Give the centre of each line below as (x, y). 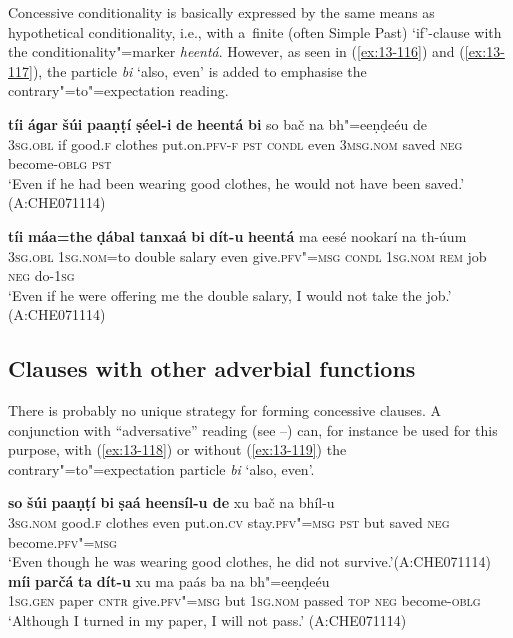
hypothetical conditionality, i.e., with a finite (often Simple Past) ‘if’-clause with (255, 31)
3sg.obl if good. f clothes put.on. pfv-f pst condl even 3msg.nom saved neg (235, 143)
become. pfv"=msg (62, 541)
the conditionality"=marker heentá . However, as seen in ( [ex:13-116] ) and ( (236, 51)
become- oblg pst (60, 163)
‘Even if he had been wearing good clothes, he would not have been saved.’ (236, 182)
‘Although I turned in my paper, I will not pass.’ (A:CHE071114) (207, 620)
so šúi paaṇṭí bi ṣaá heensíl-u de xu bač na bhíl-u (171, 502)
